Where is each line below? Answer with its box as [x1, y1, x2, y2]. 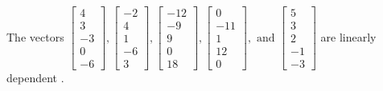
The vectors [6, 28, 64, 45]
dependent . [6, 69, 64, 86]
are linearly [320, 28, 377, 45]
